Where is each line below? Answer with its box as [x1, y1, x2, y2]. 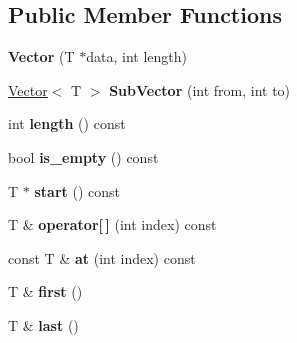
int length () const [8, 113, 126, 134]
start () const [34, 180, 120, 201]
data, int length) [86, 46, 187, 67]
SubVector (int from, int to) [109, 79, 291, 100]
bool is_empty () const [8, 146, 159, 167]
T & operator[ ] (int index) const [8, 214, 217, 235]
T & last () [8, 314, 79, 335]
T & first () [8, 281, 83, 302]
